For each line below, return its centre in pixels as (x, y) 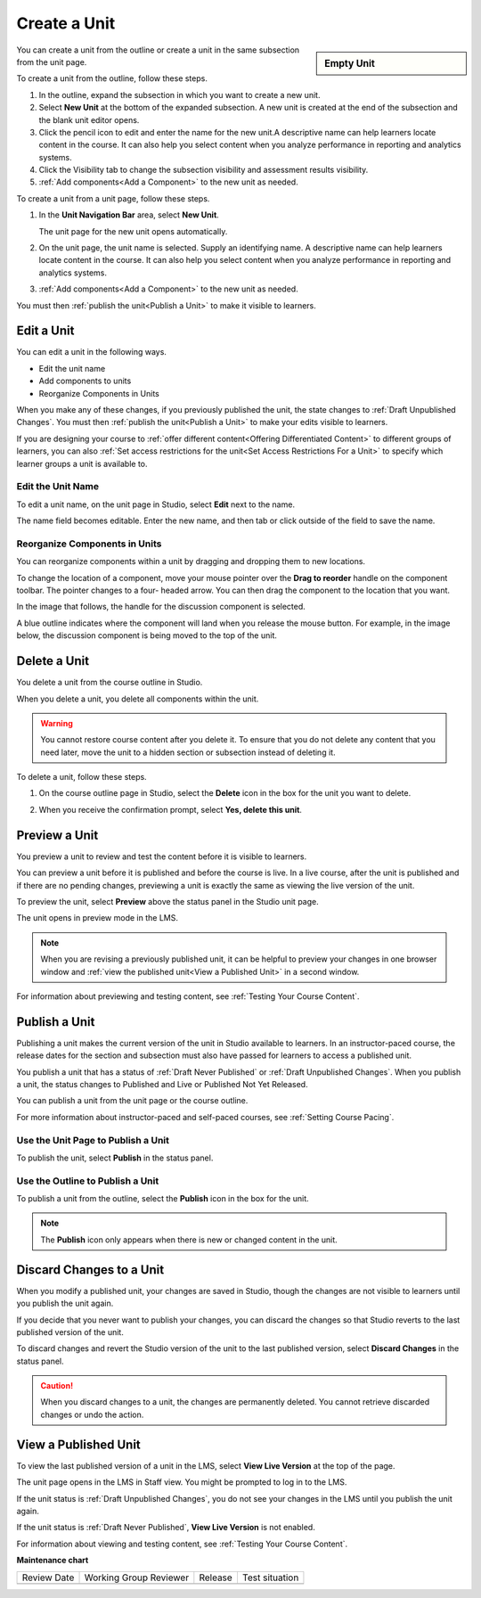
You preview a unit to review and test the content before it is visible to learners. (162, 856)
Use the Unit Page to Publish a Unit (93, 1140)
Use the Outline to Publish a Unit (88, 1181)
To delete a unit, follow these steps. (82, 777)
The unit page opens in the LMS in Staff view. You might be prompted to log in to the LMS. (182, 1482)
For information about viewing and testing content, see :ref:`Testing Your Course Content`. (182, 1544)
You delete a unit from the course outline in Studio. (110, 683)
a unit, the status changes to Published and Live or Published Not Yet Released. (162, 1084)
